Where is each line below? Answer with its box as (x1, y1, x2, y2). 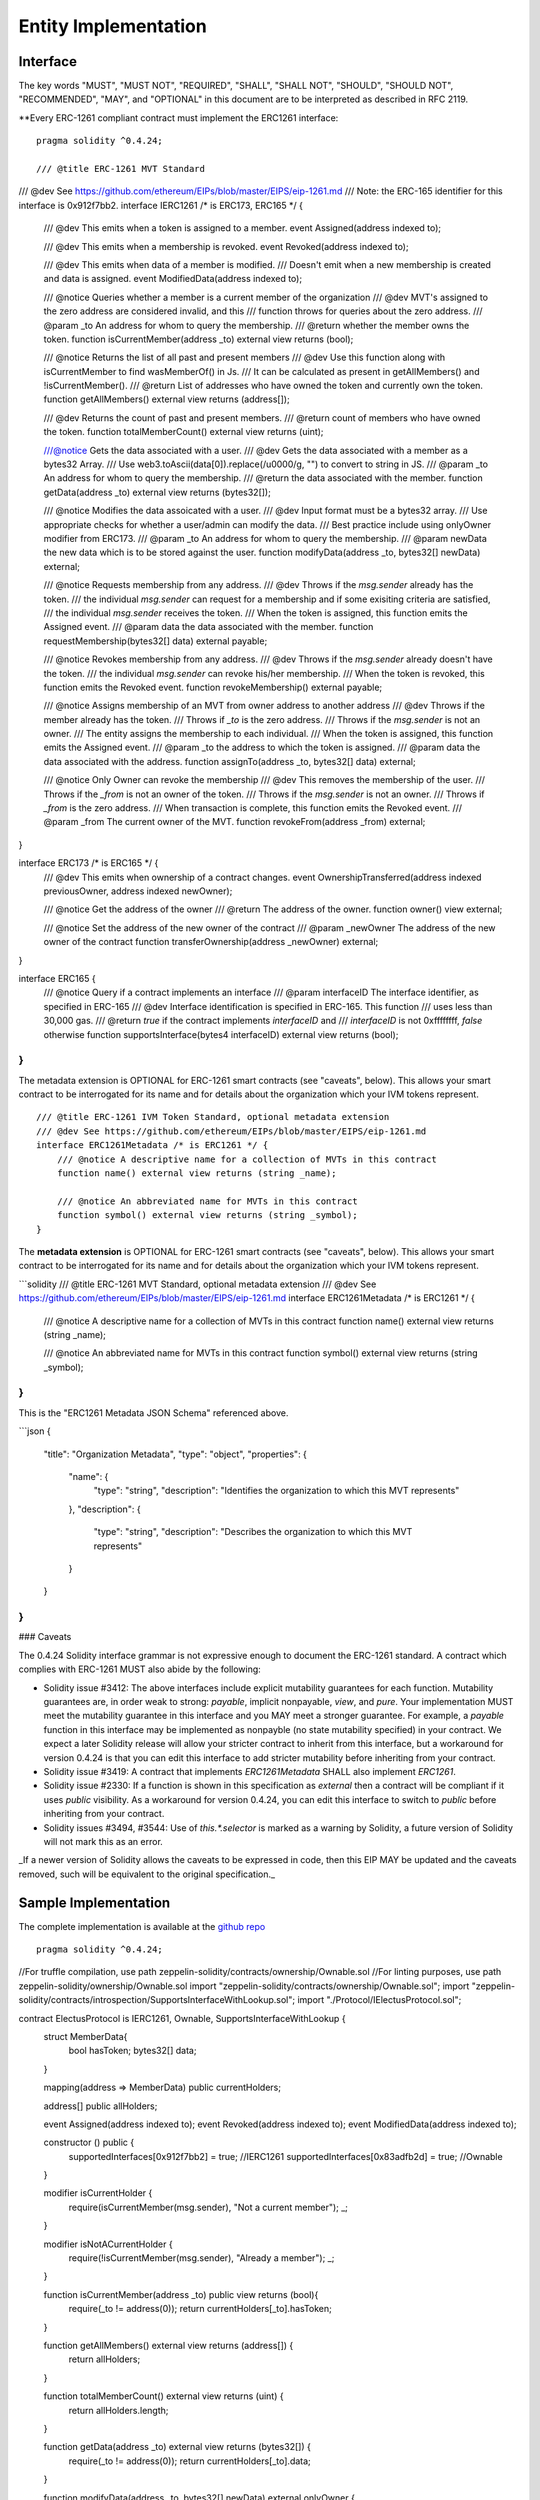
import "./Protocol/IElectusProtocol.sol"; (296, 1994, 462, 2006)
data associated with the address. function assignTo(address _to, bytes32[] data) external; (43, 755, 416, 767)
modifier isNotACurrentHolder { (43, 2238, 174, 2250)
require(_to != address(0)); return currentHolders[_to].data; (68, 2455, 312, 2467)
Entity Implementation (18, 15, 207, 37)
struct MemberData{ (43, 2030, 128, 2042)
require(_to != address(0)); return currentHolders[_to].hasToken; (68, 2303, 332, 2315)
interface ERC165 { (18, 972, 96, 984)
